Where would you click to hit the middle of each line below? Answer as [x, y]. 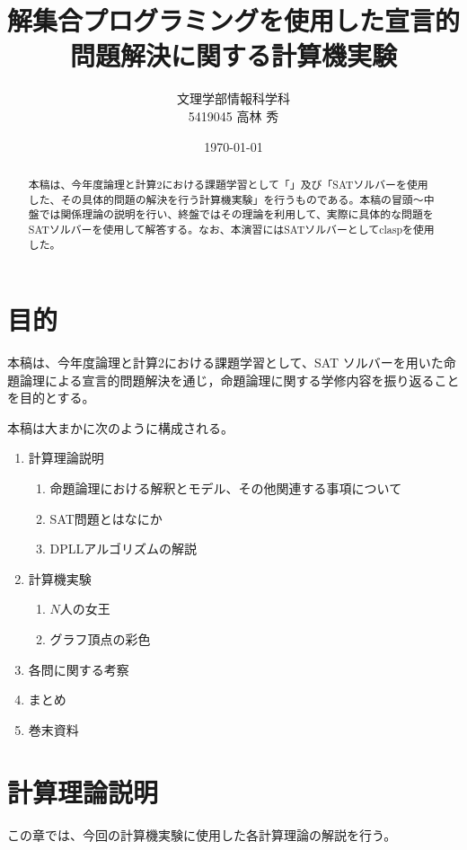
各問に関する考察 [79, 669]
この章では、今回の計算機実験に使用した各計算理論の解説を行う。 [202, 834]
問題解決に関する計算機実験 [233, 55]
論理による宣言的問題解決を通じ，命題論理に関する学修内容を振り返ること [239, 380]
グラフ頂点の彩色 [100, 639]
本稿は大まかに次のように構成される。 [120, 427]
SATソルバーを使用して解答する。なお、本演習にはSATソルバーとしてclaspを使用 [231, 229]
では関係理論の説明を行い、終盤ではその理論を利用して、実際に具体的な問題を [236, 214]
